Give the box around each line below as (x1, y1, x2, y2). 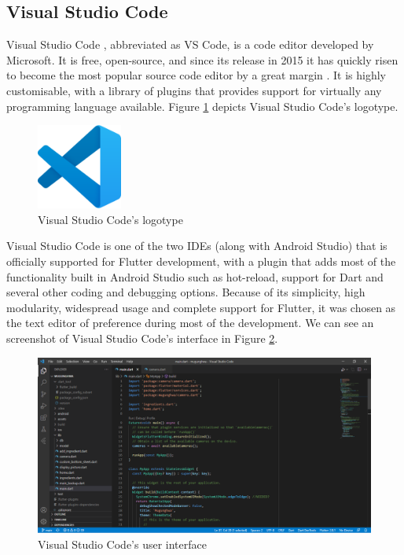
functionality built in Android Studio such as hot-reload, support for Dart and (6, 268, 384, 285)
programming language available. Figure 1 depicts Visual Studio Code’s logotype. (6, 97, 398, 114)
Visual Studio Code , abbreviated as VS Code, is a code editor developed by (6, 36, 374, 53)
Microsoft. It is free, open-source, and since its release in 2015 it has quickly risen (6, 51, 398, 68)
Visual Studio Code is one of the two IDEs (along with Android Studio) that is (6, 237, 387, 254)
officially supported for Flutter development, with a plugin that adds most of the (6, 252, 396, 269)
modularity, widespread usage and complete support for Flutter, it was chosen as (6, 299, 396, 315)
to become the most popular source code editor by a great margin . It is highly (6, 67, 387, 83)
